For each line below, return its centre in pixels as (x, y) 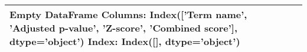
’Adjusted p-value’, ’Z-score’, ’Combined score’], (124, 28)
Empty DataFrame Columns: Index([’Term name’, (128, 14)
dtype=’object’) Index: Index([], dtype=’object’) (125, 41)
